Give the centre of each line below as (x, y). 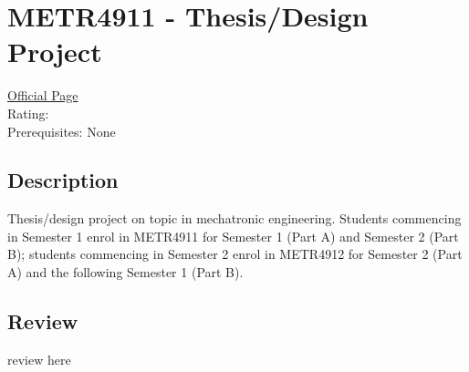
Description (63, 180)
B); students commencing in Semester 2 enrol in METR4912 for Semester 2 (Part (235, 254)
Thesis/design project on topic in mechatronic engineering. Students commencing (234, 218)
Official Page (43, 95)
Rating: (28, 113)
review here (39, 359)
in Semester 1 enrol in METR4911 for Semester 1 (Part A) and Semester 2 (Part (233, 236)
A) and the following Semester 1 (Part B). (125, 272)
